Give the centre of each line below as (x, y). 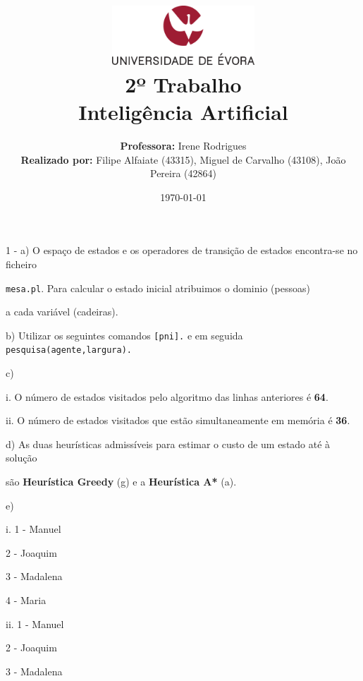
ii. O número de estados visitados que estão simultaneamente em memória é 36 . (178, 420)
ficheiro (21, 264)
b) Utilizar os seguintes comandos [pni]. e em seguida (124, 335)
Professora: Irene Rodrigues (183, 145)
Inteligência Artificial (183, 112)
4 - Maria (26, 600)
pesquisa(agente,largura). (69, 350)
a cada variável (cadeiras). (62, 312)
